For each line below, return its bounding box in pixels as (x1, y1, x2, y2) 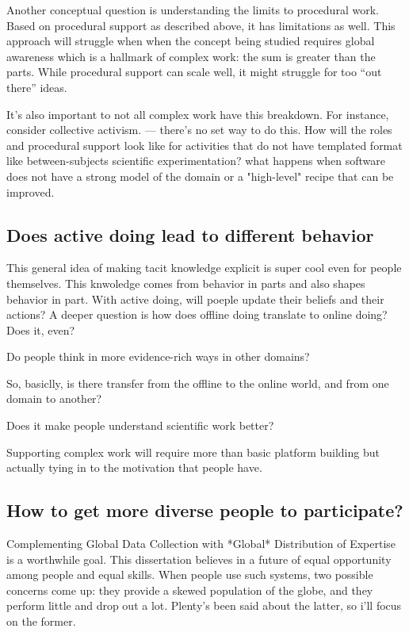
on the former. (6, 613, 76, 630)
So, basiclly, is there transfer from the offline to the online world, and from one (6, 374, 389, 391)
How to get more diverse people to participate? (6, 498, 403, 523)
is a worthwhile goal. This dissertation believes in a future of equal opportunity (6, 550, 392, 567)
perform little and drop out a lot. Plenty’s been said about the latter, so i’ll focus (6, 597, 402, 614)
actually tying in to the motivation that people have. (6, 459, 262, 476)
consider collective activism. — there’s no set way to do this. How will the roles (6, 121, 392, 138)
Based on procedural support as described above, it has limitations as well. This (6, 17, 396, 33)
